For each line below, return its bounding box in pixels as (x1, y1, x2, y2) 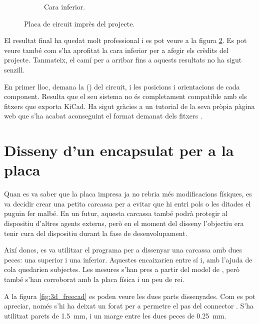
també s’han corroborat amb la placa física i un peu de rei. (4, 274, 184, 284)
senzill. (4, 64, 25, 74)
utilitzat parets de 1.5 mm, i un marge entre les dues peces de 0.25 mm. (4, 310, 226, 320)
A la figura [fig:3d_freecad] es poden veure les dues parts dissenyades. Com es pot (4, 290, 255, 301)
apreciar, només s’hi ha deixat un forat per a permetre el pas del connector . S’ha (4, 300, 254, 311)
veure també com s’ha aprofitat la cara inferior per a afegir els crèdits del (4, 44, 228, 55)
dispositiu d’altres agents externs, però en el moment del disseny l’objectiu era (4, 218, 244, 228)
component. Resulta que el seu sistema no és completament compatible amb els (4, 91, 247, 101)
